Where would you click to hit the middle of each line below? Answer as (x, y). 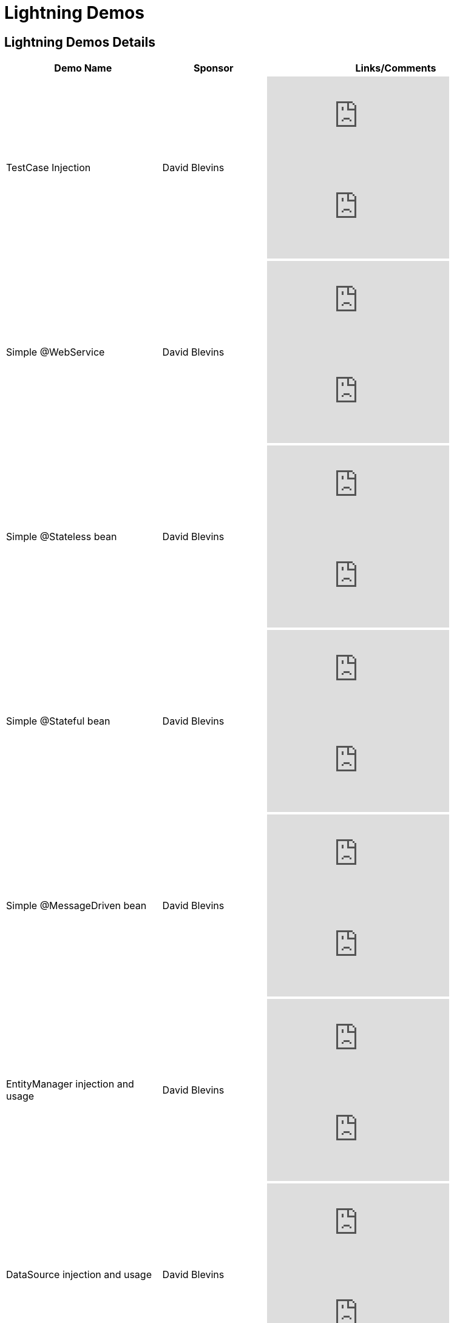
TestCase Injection (49, 168)
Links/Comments (396, 68)
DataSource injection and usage (79, 1275)
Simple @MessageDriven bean (76, 906)
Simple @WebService (56, 352)
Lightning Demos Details (80, 42)
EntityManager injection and (70, 1084)
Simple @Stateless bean (62, 537)
